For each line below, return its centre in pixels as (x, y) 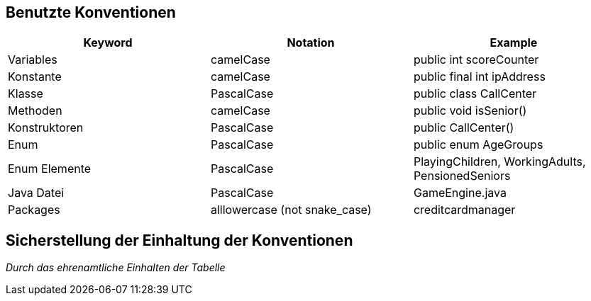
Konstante (35, 77)
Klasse (26, 94)
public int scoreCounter (476, 60)
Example (514, 43)
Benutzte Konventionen (91, 12)
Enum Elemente (50, 169)
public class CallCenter (475, 94)
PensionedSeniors (462, 176)
